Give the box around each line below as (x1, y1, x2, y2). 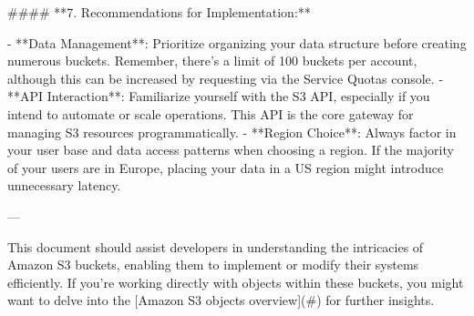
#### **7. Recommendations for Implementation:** (7, 3, 311, 21)
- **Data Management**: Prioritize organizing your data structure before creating (7, 33, 467, 52)
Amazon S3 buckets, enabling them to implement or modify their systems (7, 255, 419, 274)
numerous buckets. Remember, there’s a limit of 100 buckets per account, (7, 51, 417, 70)
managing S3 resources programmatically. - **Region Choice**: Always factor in (7, 122, 457, 141)
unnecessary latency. (7, 176, 121, 195)
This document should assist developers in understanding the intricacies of (7, 237, 424, 256)
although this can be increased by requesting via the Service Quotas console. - (7, 68, 444, 87)
